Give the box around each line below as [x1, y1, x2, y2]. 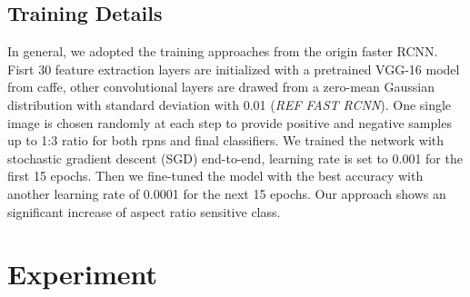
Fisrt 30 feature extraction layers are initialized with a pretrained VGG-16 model [7, 59, 460, 78]
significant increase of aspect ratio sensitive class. [7, 202, 281, 221]
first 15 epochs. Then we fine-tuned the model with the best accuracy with [7, 166, 424, 185]
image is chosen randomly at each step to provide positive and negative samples [7, 113, 452, 132]
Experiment [7, 255, 158, 292]
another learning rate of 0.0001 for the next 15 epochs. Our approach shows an [7, 183, 446, 203]
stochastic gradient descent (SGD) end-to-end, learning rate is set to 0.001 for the [7, 148, 463, 167]
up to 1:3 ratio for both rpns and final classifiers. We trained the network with [7, 131, 445, 150]
